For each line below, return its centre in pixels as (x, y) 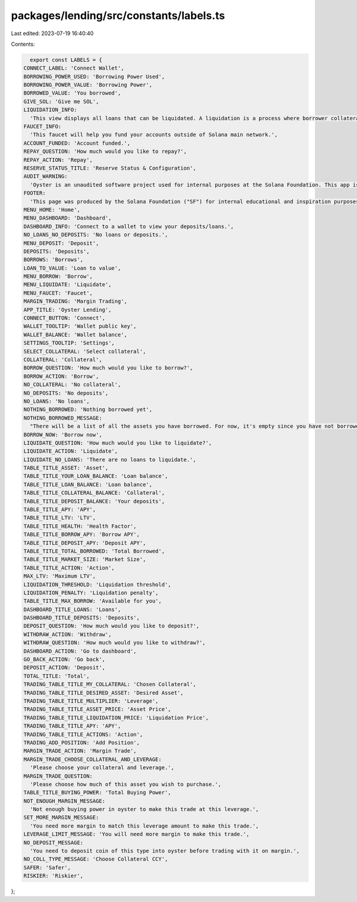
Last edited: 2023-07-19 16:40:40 (52, 33)
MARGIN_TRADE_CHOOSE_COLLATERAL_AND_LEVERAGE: (93, 759)
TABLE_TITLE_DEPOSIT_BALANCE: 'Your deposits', (94, 501)
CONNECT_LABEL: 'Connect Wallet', (74, 68)
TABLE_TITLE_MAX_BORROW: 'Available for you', (93, 601)
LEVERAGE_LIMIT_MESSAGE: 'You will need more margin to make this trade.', (137, 834)
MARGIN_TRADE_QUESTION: (58, 776)
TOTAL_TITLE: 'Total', (57, 676)
